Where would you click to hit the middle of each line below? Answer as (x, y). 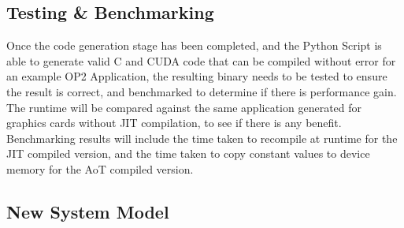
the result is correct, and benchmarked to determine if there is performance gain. (202, 91)
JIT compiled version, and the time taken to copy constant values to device (188, 153)
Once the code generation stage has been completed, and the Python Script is (194, 45)
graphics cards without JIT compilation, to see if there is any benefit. (174, 123)
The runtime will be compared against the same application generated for (184, 107)
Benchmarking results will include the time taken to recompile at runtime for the (202, 138)
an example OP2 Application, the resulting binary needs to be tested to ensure (197, 76)
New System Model (88, 211)
